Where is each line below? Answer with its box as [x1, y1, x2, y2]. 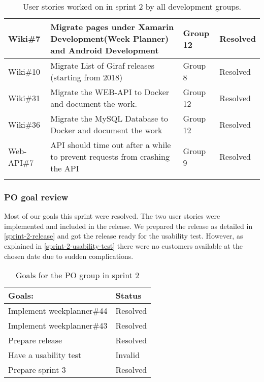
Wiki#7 [8, 33, 41, 44]
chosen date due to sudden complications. [4, 250, 134, 261]
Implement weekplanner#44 [8, 305, 108, 317]
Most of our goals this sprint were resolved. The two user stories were [4, 211, 220, 221]
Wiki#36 [8, 118, 41, 130]
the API [50, 162, 79, 174]
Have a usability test [8, 349, 82, 361]
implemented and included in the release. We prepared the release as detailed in [4, 220, 253, 231]
